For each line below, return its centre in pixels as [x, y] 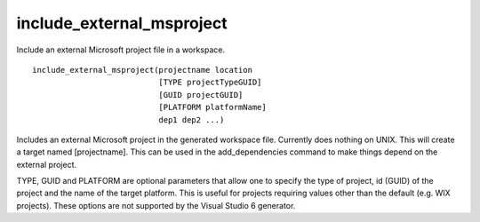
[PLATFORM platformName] [212, 107]
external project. [47, 164]
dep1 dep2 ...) [192, 119]
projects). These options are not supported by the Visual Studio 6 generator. [156, 205]
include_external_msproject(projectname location [143, 70]
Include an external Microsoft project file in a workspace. [121, 50]
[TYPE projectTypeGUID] [210, 83]
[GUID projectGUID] [201, 95]
